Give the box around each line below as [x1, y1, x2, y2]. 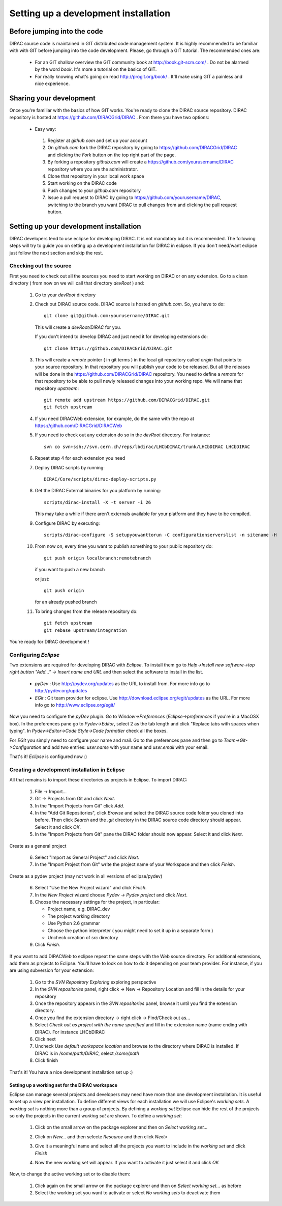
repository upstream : [35, 385, 79, 391]
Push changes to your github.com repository [47, 187, 141, 193]
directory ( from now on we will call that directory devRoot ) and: [9, 280, 144, 286]
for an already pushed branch [35, 599, 97, 605]
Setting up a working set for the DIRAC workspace [9, 1082, 118, 1088]
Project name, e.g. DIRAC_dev [47, 906, 110, 912]
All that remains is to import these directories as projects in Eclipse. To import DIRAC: [9, 777, 187, 783]
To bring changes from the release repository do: [35, 608, 138, 614]
